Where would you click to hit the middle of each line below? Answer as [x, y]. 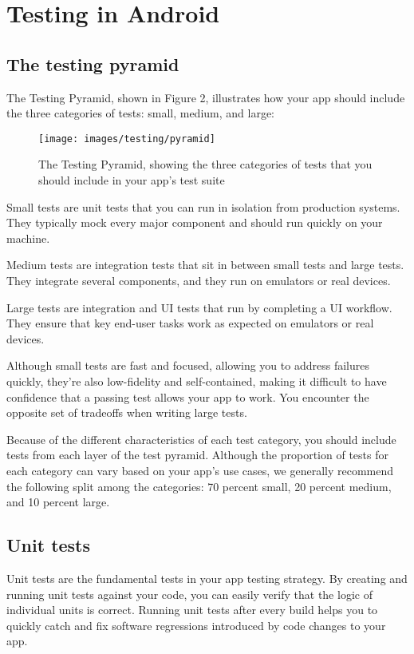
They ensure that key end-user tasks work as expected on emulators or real [190, 323]
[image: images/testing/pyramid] [127, 139]
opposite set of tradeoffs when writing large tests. [127, 412]
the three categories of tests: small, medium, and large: [140, 113]
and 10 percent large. [58, 502]
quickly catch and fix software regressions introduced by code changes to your [196, 625]
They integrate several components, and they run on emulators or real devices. [199, 280]
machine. [28, 238]
